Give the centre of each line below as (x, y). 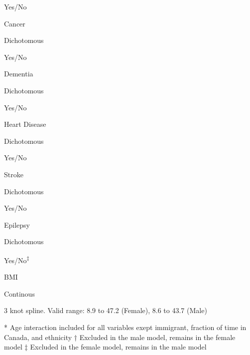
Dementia (19, 74)
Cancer (15, 23)
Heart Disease (25, 124)
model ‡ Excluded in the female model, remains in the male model (105, 347)
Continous (19, 293)
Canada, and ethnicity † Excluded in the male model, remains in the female (120, 337)
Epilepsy (17, 224)
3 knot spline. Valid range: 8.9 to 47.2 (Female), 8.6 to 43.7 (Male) (106, 310)
